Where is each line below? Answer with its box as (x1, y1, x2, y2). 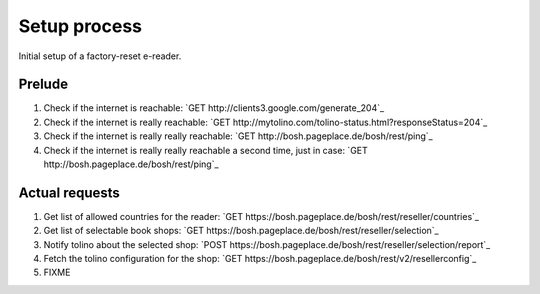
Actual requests (18, 184, 120, 201)
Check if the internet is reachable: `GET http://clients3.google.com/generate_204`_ (43, 102, 385, 114)
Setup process (18, 15, 143, 37)
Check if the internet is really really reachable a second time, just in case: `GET (43, 144, 369, 156)
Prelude (18, 76, 69, 93)
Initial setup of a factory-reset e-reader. (18, 50, 182, 62)
